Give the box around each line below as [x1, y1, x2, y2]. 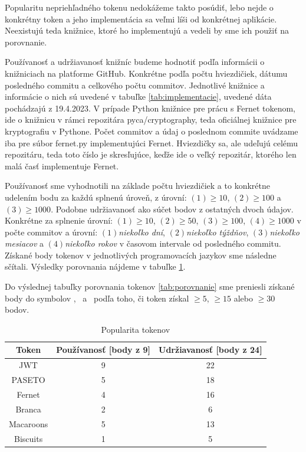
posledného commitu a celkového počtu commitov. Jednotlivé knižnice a [5, 78, 265, 91]
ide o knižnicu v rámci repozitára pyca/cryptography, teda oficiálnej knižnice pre [5, 113, 297, 126]
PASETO [11, 374, 45, 386]
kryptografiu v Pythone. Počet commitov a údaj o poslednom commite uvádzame [5, 125, 298, 137]
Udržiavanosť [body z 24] [159, 343, 262, 356]
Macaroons [9, 417, 48, 430]
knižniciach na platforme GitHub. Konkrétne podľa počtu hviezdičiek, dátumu [5, 67, 288, 79]
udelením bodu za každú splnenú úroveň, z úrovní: [5, 191, 187, 203]
